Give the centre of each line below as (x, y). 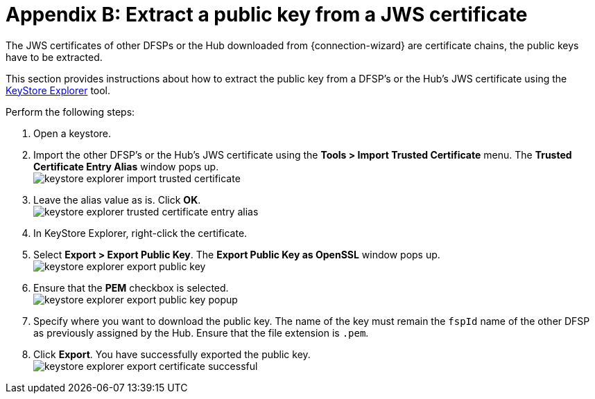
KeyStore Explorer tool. (58, 90)
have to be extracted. (54, 57)
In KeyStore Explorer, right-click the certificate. (140, 233)
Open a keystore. (72, 133)
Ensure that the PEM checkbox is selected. (131, 287)
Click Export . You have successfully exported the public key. (172, 354)
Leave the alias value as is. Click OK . (117, 199)
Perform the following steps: (70, 112)
